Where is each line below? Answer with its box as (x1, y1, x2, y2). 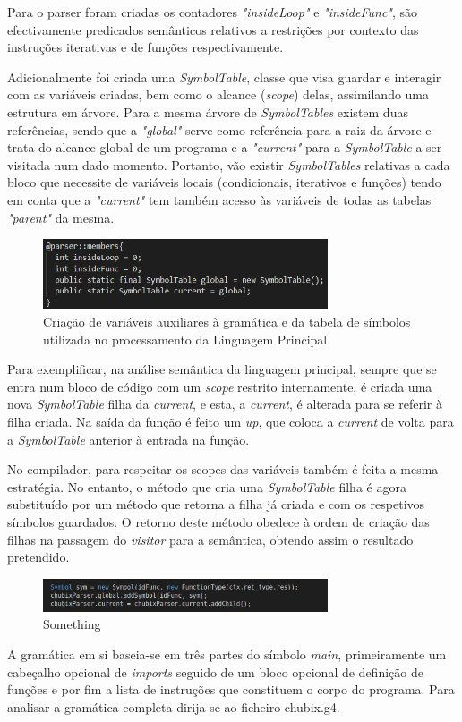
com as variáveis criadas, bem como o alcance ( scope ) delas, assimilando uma (7, 85, 430, 104)
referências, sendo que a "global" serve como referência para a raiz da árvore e (7, 120, 432, 139)
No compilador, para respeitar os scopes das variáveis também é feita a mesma (7, 460, 439, 479)
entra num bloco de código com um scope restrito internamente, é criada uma (7, 377, 432, 395)
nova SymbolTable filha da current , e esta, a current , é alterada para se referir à (7, 395, 442, 413)
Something (43, 615, 101, 633)
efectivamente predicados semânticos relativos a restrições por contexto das (7, 20, 419, 38)
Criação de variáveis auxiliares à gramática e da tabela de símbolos (43, 312, 411, 331)
